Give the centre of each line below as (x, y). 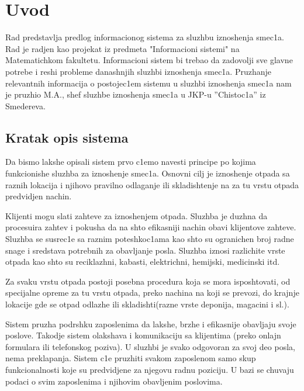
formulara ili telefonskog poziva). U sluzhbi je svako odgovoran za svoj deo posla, (150, 346)
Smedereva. (25, 105)
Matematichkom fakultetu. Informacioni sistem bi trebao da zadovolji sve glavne (149, 60)
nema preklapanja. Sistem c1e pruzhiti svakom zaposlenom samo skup (131, 358)
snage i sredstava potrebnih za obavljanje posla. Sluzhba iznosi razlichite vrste (145, 250)
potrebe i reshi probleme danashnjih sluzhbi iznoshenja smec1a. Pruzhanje (138, 71)
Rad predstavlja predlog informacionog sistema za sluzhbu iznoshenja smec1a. (145, 37)
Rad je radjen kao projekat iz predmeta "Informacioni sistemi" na (122, 48)
